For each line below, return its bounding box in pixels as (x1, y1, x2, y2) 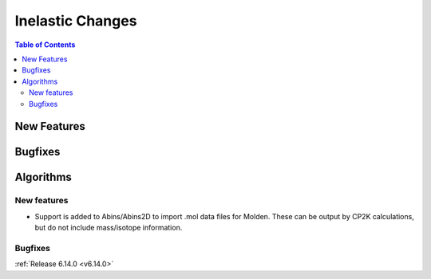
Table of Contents (14, 40, 76, 49)
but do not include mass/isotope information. (34, 223, 183, 233)
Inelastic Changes (14, 12, 137, 29)
